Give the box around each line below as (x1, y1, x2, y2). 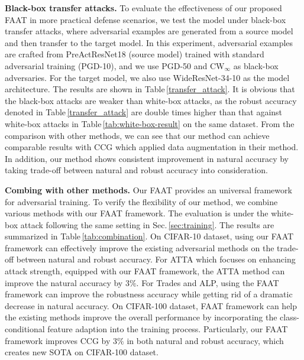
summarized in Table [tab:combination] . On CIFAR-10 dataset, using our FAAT (5, 230, 294, 242)
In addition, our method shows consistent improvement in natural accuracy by (5, 152, 289, 164)
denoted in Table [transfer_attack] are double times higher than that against (5, 106, 283, 118)
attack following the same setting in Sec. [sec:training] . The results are (20, 218, 274, 231)
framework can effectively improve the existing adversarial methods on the (5, 241, 274, 254)
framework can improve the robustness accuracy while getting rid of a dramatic (5, 288, 293, 300)
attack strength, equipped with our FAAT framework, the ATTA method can (5, 265, 285, 277)
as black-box (233, 59, 279, 72)
